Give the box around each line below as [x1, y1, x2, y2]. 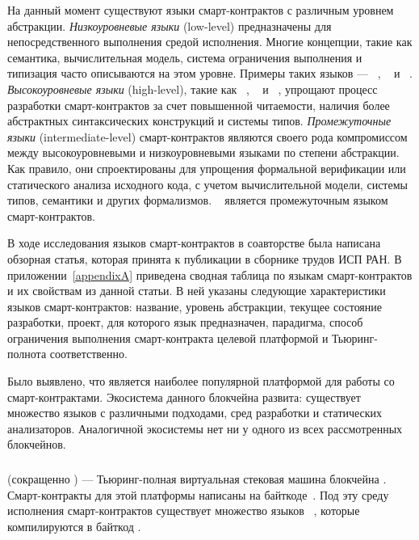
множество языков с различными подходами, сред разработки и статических [7, 404, 383, 421]
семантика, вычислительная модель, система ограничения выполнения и [7, 49, 362, 65]
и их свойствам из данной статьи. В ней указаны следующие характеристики [7, 282, 386, 299]
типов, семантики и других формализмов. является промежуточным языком [7, 192, 388, 209]
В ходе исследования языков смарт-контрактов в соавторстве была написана [7, 234, 381, 251]
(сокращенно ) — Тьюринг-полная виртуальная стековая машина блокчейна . [7, 470, 387, 487]
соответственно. [49, 345, 128, 362]
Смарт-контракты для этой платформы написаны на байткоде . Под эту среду [7, 486, 389, 503]
